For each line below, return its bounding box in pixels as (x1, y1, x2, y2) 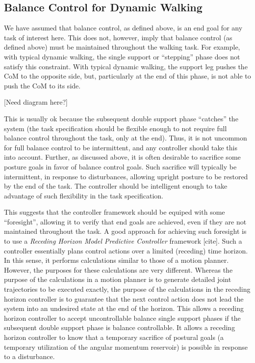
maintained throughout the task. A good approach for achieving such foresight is (4, 226, 247, 236)
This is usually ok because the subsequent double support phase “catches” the (4, 113, 238, 123)
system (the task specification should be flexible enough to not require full (4, 123, 227, 133)
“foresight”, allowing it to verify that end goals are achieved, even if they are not (4, 216, 247, 226)
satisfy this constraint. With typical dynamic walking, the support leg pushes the (4, 61, 248, 71)
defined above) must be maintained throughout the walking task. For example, (4, 42, 240, 52)
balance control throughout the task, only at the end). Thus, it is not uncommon (4, 133, 247, 143)
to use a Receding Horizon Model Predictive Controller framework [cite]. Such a (4, 236, 242, 246)
